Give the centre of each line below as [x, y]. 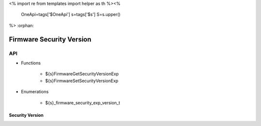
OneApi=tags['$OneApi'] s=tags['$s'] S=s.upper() [71, 14]
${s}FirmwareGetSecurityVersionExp [82, 74]
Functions [31, 63]
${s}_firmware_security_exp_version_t [83, 103]
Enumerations [35, 92]
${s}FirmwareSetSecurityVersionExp [82, 81]
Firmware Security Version [50, 39]
